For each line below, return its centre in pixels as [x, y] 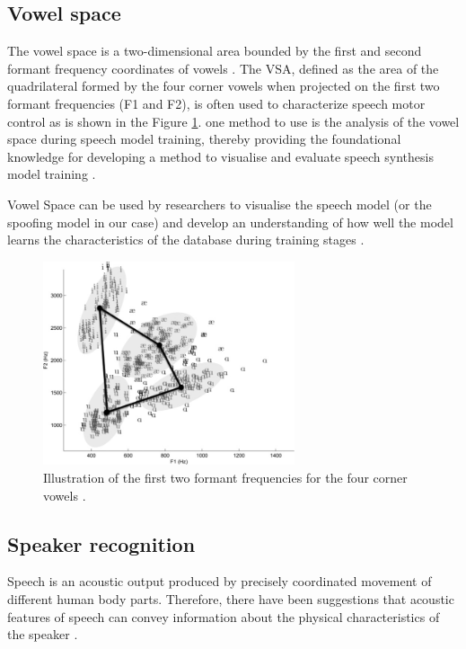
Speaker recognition [101, 543]
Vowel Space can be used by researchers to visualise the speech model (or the [220, 204]
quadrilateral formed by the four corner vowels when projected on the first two [224, 86]
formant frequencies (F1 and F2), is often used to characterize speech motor [216, 103]
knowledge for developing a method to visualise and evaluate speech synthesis [220, 156]
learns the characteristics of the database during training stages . [186, 240]
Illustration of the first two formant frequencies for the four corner [225, 478]
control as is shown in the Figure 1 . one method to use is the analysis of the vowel [233, 121]
